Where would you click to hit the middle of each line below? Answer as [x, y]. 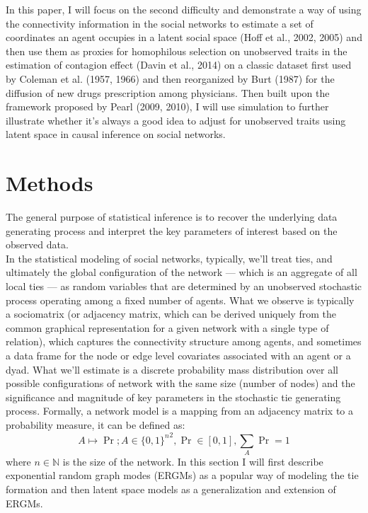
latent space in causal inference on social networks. [116, 134]
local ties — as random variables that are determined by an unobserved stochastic [184, 286]
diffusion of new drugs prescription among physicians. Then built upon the [168, 92]
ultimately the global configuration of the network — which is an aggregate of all [182, 272]
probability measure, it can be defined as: [96, 424]
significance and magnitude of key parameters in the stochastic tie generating [173, 397]
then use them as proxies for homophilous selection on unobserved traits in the [177, 51]
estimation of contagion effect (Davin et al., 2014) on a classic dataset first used [179, 65]
